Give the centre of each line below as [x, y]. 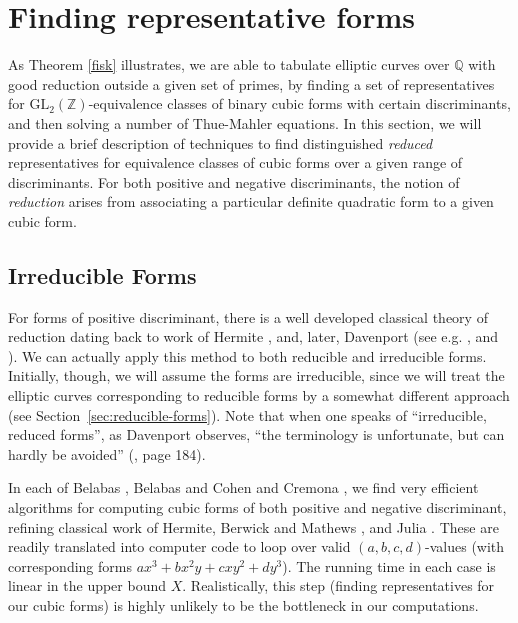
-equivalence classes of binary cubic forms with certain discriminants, [299, 103]
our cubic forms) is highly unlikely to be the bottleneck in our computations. [243, 604]
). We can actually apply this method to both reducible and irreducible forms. [247, 355]
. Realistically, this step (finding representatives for [338, 585]
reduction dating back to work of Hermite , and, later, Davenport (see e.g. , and [253, 336]
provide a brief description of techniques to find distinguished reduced [220, 142]
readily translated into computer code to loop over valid [179, 546]
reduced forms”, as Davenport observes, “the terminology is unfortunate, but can [256, 434]
